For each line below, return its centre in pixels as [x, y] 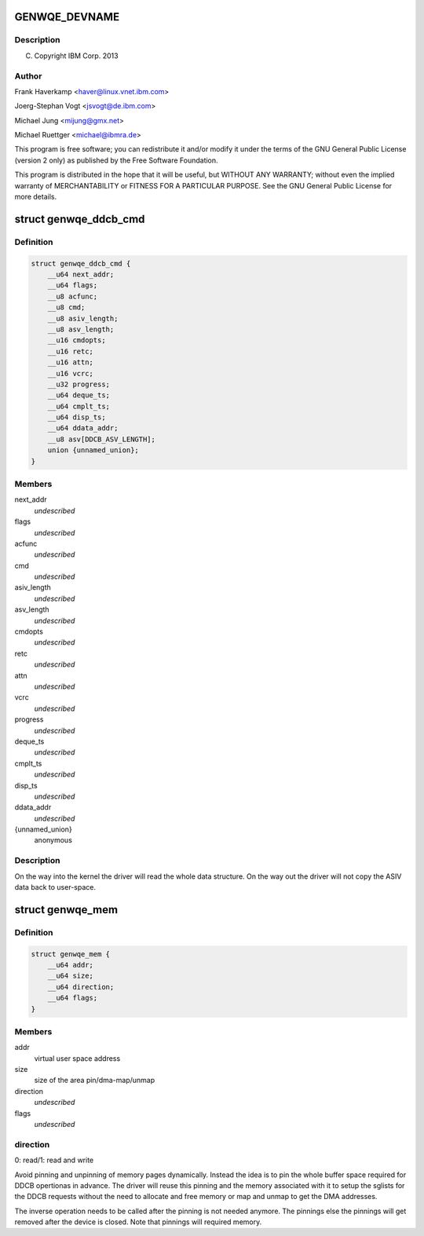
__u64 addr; [71, 965]
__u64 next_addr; [81, 274]
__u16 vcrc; [71, 373]
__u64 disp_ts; [77, 417]
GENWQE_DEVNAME [67, 17]
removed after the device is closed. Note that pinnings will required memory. [138, 1222]
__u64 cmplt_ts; [79, 406]
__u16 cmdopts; [77, 340]
